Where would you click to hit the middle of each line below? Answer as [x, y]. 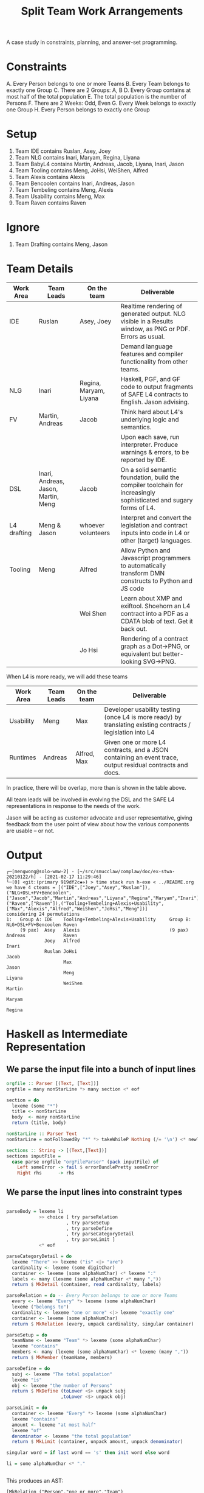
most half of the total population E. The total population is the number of [97, 97]
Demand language [147, 346]
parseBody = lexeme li [35, 1211]
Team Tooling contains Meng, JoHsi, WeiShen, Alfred [82, 170]
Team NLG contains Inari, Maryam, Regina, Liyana [77, 158]
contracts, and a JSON [136, 750]
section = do [23, 1100]
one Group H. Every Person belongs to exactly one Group [78, 110]
